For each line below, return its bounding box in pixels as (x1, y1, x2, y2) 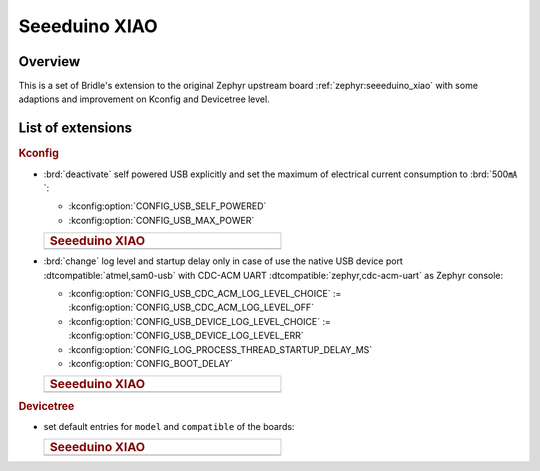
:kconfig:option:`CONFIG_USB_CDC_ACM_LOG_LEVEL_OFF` (68, 301, 315, 314)
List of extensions (18, 120, 133, 137)
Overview (18, 53, 81, 70)
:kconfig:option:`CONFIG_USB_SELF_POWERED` (68, 200, 267, 212)
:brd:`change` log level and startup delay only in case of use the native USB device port (43, 255, 404, 267)
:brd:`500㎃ (470, 168, 518, 180)
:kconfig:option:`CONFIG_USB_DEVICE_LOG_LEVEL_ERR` (68, 330, 304, 342)
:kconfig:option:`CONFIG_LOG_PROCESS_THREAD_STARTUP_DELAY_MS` (68, 343, 373, 355)
